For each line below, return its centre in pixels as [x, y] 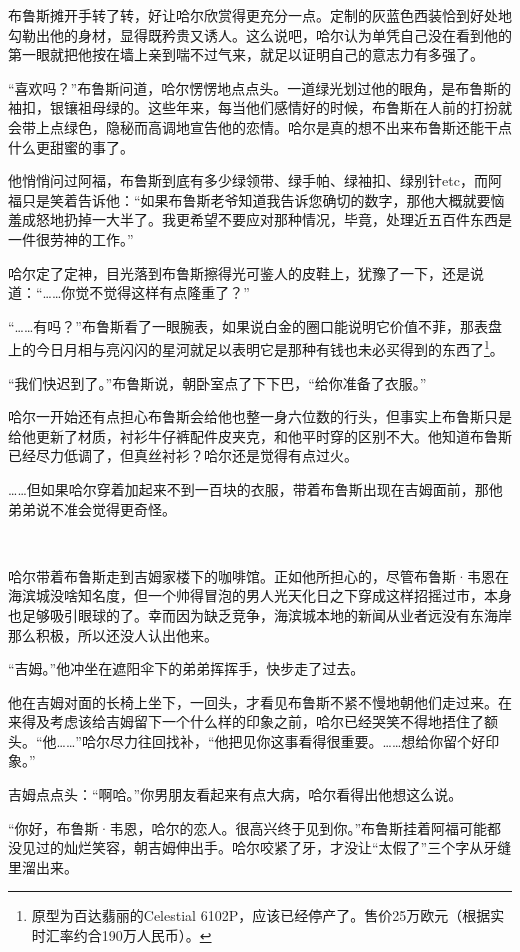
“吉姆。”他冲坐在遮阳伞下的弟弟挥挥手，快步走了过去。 [186, 668]
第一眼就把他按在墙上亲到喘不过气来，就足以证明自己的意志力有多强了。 [246, 54]
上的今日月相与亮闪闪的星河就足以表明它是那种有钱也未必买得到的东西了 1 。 [256, 347]
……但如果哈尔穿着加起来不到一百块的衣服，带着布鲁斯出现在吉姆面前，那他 [255, 488]
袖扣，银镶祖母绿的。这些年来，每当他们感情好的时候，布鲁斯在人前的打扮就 [260, 107]
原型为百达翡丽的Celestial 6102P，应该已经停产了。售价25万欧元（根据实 [268, 915]
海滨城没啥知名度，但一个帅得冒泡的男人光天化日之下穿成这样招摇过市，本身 [260, 595]
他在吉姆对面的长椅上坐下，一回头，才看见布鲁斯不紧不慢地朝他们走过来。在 [260, 701]
